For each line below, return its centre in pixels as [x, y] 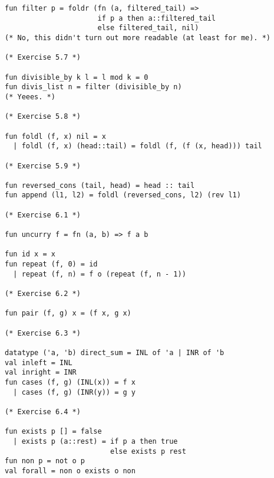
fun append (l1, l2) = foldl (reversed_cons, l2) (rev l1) [123, 195]
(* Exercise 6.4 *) [43, 412]
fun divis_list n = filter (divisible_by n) [93, 87]
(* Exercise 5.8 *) [43, 117]
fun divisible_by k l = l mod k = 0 [77, 77]
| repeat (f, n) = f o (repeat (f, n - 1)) [100, 274]
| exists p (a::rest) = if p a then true [95, 441]
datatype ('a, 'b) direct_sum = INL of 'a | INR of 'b [115, 352]
